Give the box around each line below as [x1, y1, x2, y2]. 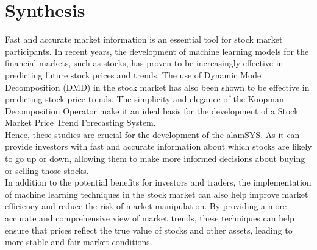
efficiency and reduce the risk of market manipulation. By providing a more [5, 200, 287, 212]
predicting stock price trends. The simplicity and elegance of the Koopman [5, 92, 284, 105]
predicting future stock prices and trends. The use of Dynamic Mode [5, 68, 262, 81]
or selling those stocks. [5, 164, 89, 176]
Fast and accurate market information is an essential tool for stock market [5, 33, 283, 46]
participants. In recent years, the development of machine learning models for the [5, 44, 309, 57]
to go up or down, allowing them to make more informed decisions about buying [5, 152, 305, 165]
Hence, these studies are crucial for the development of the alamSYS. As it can [5, 128, 300, 141]
